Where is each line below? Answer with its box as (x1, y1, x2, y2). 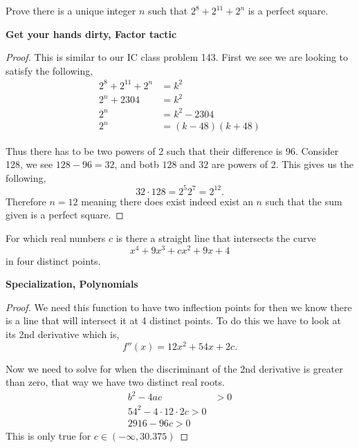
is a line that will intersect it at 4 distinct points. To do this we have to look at (6, 313, 341, 328)
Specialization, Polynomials (6, 277, 138, 291)
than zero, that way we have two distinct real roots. (6, 375, 225, 389)
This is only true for (6, 428, 91, 442)
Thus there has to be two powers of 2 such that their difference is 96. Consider (6, 143, 339, 158)
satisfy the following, (6, 63, 93, 77)
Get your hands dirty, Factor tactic (6, 26, 177, 41)
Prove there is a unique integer (6, 3, 136, 17)
